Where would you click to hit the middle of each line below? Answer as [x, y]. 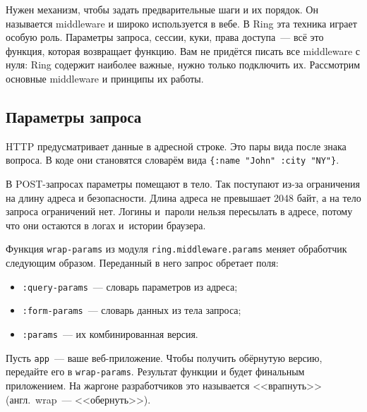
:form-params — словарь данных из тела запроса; [132, 310]
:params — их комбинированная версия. [110, 333]
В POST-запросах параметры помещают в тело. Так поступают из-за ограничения [183, 184]
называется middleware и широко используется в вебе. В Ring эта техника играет [181, 23]
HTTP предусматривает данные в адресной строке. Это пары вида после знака [176, 146]
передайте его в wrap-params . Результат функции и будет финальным [155, 371]
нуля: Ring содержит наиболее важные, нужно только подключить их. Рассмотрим [183, 65]
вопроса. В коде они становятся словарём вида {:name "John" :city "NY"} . [173, 160]
